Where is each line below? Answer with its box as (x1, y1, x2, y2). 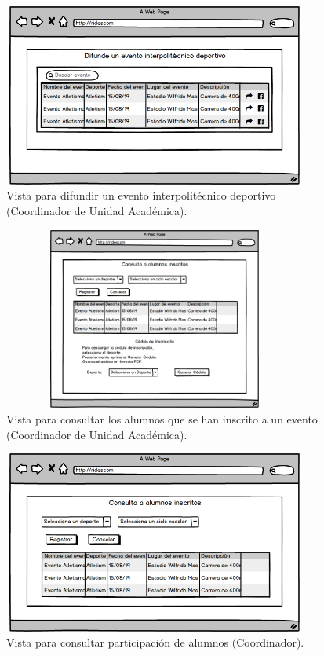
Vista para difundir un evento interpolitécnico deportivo (6, 187, 276, 203)
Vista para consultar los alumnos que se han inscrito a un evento (6, 410, 318, 427)
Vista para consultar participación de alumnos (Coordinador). (6, 634, 304, 651)
